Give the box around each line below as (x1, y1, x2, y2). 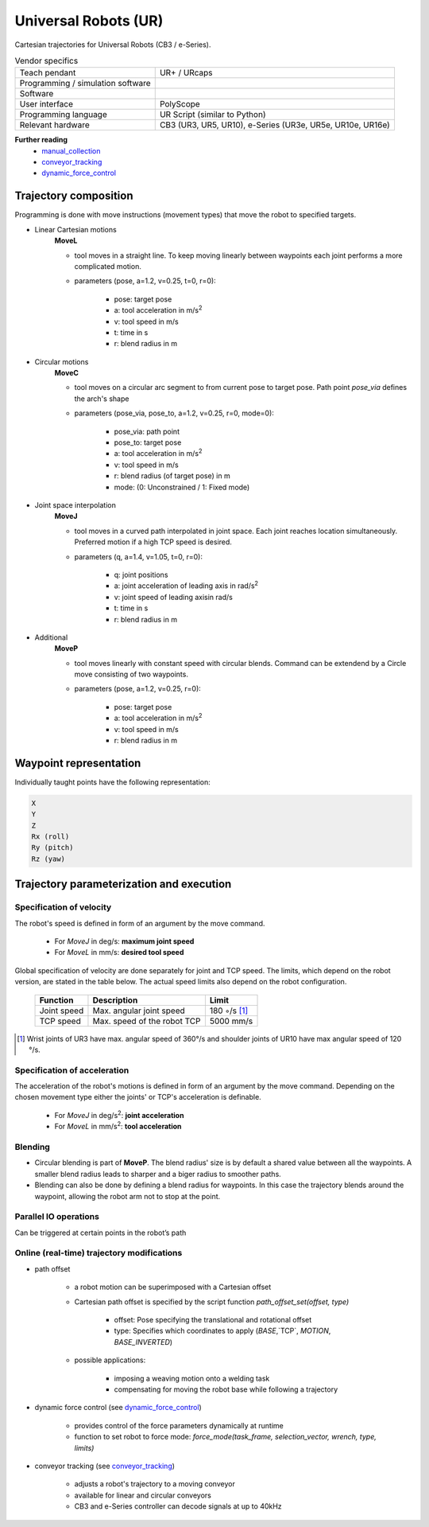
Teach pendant (19, 68, 76, 79)
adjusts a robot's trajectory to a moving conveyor (74, 1479, 236, 1489)
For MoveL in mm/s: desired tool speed (54, 948, 184, 957)
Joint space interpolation (34, 500, 117, 509)
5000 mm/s (209, 1015, 253, 1026)
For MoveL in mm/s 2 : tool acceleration (54, 1120, 182, 1132)
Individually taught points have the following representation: (14, 777, 211, 787)
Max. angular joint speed (92, 1005, 186, 1016)
